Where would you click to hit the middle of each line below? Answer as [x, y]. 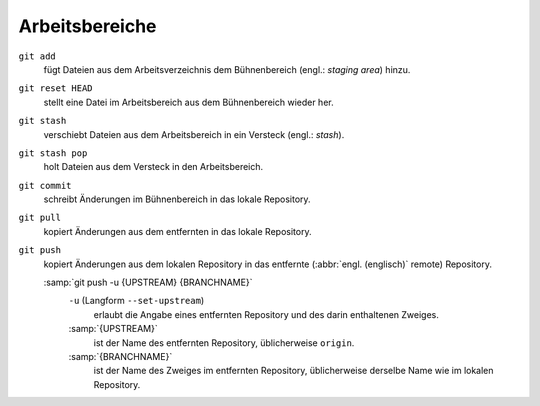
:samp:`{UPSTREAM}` [113, 329]
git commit [45, 185]
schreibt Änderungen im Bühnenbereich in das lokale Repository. [177, 199]
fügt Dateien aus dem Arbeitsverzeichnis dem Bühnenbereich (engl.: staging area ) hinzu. [227, 69]
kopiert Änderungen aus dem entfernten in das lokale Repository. [177, 231]
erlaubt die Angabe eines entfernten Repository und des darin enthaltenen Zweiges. [266, 314]
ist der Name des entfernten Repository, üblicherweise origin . [224, 342]
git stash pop [53, 153]
